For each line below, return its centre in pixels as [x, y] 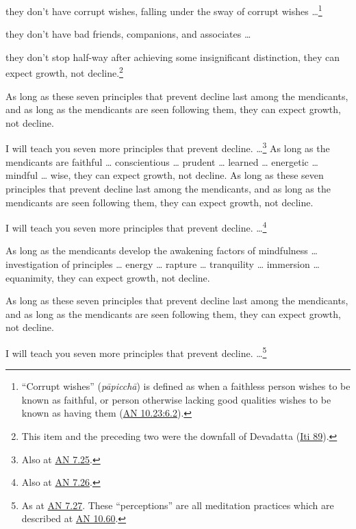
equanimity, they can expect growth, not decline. [108, 277]
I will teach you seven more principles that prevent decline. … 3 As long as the [168, 147]
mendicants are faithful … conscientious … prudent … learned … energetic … [162, 161]
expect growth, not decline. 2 [64, 72]
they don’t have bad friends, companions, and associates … [128, 34]
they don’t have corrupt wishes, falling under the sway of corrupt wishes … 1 [164, 10]
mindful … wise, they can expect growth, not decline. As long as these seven [165, 175]
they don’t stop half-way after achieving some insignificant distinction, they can [173, 57]
